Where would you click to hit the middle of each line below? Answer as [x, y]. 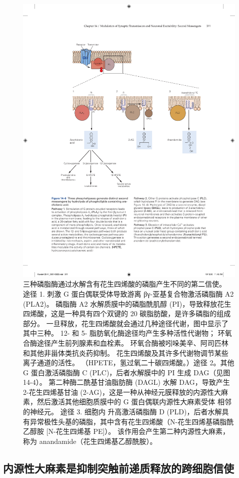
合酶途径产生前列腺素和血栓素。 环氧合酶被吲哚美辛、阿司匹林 [126, 342]
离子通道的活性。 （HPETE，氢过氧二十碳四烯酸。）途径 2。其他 [129, 363]
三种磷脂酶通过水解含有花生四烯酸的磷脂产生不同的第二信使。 [124, 284]
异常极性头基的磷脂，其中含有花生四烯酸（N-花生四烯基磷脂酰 [132, 421]
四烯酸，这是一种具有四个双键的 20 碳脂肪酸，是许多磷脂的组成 [127, 313]
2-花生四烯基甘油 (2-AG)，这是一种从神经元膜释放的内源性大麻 [125, 392]
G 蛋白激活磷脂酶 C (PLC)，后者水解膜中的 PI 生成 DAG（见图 [127, 372]
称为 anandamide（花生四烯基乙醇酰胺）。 [90, 441]
